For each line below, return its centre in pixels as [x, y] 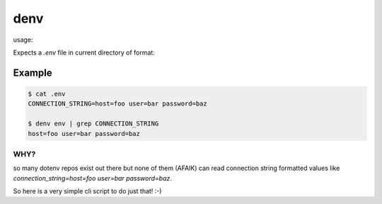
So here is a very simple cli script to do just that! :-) [87, 191]
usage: [23, 40]
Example [33, 73]
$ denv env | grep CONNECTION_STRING [93, 124]
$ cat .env [47, 93]
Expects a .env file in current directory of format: [84, 52]
